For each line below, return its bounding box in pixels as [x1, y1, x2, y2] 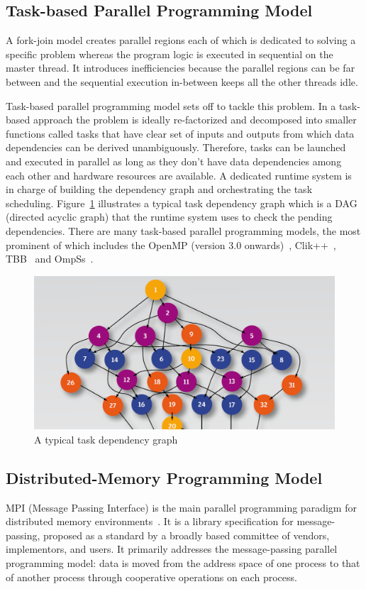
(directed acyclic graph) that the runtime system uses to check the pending [6, 209, 333, 224]
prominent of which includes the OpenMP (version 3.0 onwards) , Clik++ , [6, 237, 336, 252]
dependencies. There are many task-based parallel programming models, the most [6, 223, 361, 238]
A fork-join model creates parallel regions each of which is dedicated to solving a [6, 33, 356, 48]
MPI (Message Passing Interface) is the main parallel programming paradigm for [6, 500, 357, 514]
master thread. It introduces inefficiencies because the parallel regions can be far [6, 60, 355, 75]
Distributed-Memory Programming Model [6, 466, 323, 488]
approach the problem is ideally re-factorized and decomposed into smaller [33, 112, 357, 127]
